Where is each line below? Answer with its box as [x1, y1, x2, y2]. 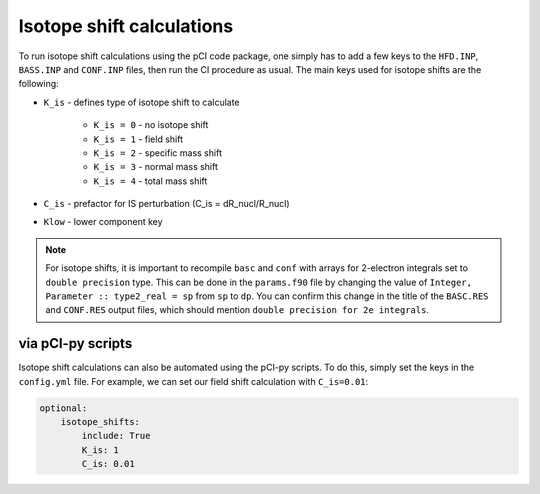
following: [18, 78, 59, 90]
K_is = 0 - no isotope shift [93, 119, 209, 131]
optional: [39, 402, 88, 414]
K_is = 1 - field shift [93, 133, 184, 145]
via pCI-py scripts [18, 335, 133, 352]
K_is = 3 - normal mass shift [93, 161, 219, 173]
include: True [81, 430, 151, 442]
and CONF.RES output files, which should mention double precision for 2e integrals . [45, 304, 430, 316]
